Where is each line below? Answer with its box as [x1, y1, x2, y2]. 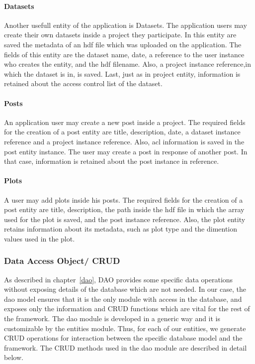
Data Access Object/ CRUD [4, 254, 120, 267]
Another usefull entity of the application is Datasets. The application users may [4, 19, 247, 30]
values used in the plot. [4, 233, 75, 243]
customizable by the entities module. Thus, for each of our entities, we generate [4, 323, 246, 333]
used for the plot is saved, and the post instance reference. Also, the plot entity [4, 214, 246, 224]
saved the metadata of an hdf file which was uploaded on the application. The [4, 39, 242, 49]
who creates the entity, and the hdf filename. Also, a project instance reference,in [4, 59, 251, 69]
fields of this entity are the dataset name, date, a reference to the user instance [4, 49, 245, 59]
